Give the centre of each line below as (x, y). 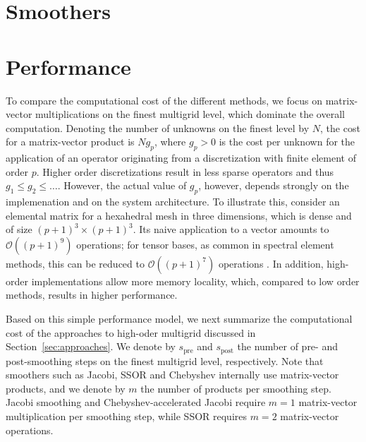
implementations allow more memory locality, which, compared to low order (195, 281)
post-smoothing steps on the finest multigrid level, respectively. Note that (165, 360)
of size (19, 229)
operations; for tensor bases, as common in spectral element (205, 244)
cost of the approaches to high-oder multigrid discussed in (131, 332)
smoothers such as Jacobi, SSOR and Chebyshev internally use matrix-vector (172, 375)
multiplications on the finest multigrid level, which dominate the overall (190, 114)
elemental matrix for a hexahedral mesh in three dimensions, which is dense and (179, 215)
